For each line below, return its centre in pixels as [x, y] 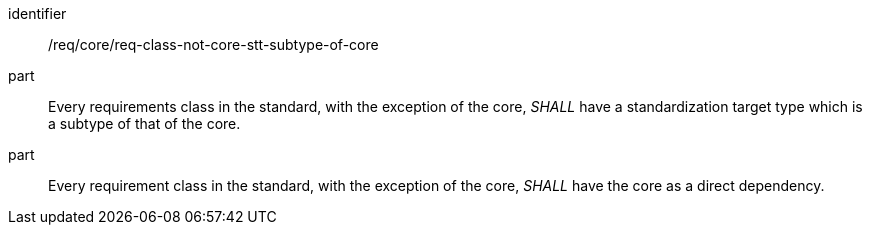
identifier [37, 13]
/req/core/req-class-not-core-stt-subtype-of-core [213, 44]
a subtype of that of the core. [144, 123]
